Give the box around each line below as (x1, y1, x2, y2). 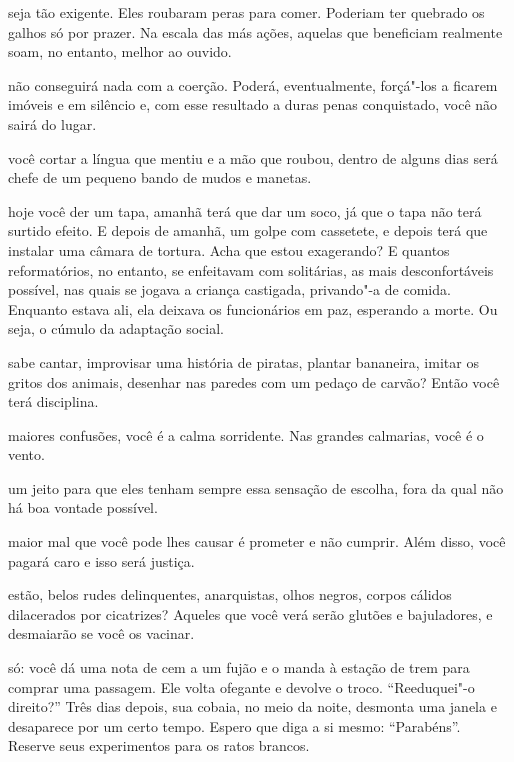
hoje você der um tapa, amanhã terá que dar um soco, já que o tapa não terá (8, 200, 482, 221)
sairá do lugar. (8, 113, 97, 134)
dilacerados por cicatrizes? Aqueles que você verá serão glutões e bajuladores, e (8, 603, 493, 624)
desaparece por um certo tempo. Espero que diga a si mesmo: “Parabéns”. (8, 715, 461, 736)
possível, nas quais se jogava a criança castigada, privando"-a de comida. (8, 279, 451, 300)
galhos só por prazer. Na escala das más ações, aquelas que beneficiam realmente (8, 21, 503, 42)
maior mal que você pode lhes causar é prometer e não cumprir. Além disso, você (8, 531, 506, 552)
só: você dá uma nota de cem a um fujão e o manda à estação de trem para (8, 657, 470, 678)
